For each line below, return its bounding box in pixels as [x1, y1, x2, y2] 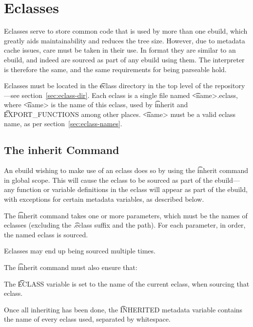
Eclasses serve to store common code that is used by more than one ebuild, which [4, 26, 248, 36]
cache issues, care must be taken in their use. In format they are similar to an [4, 45, 236, 55]
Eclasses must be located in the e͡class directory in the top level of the [4, 80, 213, 91]
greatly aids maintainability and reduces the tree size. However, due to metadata [4, 35, 245, 45]
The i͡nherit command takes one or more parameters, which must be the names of [4, 210, 248, 220]
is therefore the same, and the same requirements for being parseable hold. [4, 64, 227, 74]
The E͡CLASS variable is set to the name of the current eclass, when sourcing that [4, 278, 250, 289]
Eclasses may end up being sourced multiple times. [4, 246, 156, 256]
